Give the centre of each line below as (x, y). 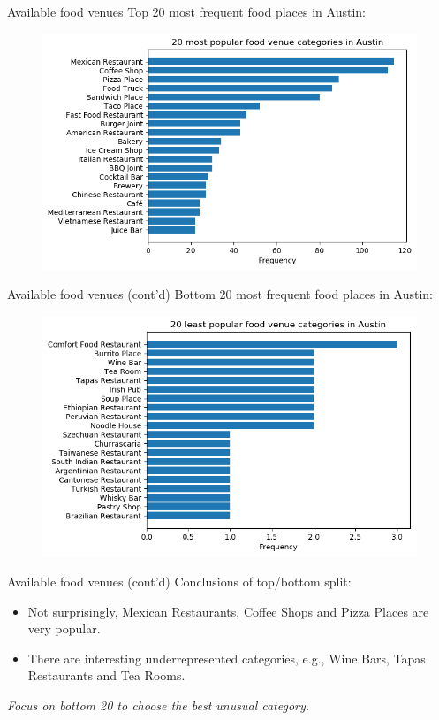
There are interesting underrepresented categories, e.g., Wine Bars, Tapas (227, 658)
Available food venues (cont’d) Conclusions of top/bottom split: (179, 581)
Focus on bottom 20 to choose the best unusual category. (159, 705)
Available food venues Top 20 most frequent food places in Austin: (186, 11)
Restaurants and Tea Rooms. (106, 675)
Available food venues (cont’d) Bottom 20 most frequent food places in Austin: (220, 294)
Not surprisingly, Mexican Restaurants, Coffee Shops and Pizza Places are (228, 611)
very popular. (64, 628)
